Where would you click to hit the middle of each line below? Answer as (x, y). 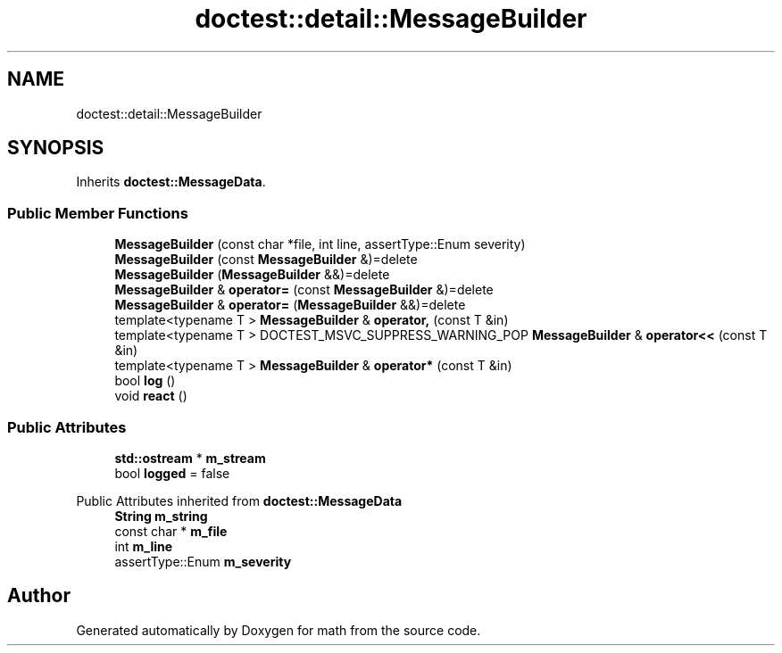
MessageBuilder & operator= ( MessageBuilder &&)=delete (290, 305)
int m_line (144, 546)
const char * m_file (171, 531)
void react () (151, 396)
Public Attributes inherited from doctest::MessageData (239, 500)
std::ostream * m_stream (190, 458)
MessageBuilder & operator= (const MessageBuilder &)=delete (304, 290)
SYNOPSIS (56, 148)
